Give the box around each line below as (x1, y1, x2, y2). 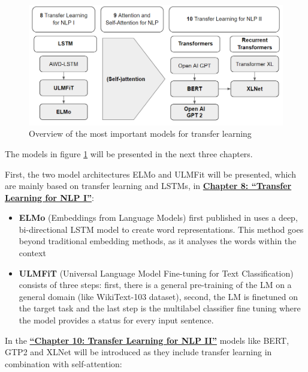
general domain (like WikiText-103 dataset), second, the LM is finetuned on (19, 290, 298, 302)
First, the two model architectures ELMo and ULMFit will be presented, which (5, 167, 296, 180)
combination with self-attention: (5, 357, 122, 370)
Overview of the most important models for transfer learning (29, 127, 252, 140)
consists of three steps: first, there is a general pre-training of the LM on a (19, 278, 292, 291)
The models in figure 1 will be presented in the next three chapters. (5, 147, 253, 160)
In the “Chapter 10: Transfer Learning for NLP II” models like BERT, (5, 334, 289, 346)
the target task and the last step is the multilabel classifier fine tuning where (19, 302, 301, 314)
